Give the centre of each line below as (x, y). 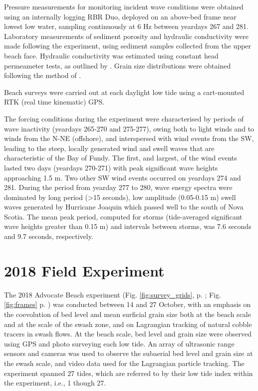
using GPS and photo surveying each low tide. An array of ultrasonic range (119, 343)
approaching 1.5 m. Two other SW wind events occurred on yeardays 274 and (123, 177)
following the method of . (43, 75)
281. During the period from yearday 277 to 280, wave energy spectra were (118, 187)
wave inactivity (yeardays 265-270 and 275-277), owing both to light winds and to (129, 128)
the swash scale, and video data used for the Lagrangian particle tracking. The (124, 363)
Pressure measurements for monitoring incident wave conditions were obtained (124, 6)
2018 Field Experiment (84, 270)
